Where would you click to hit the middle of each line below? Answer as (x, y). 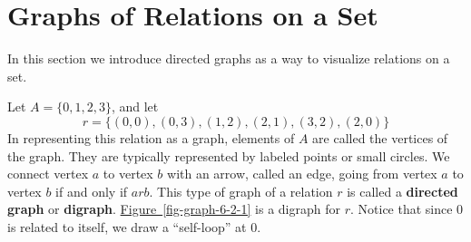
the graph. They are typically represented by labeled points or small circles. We (229, 155)
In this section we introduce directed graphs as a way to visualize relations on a (229, 58)
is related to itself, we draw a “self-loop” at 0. (134, 226)
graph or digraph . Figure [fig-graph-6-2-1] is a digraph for (174, 209)
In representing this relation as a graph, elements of (151, 137)
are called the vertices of (380, 137)
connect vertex (48, 174)
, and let (135, 106)
